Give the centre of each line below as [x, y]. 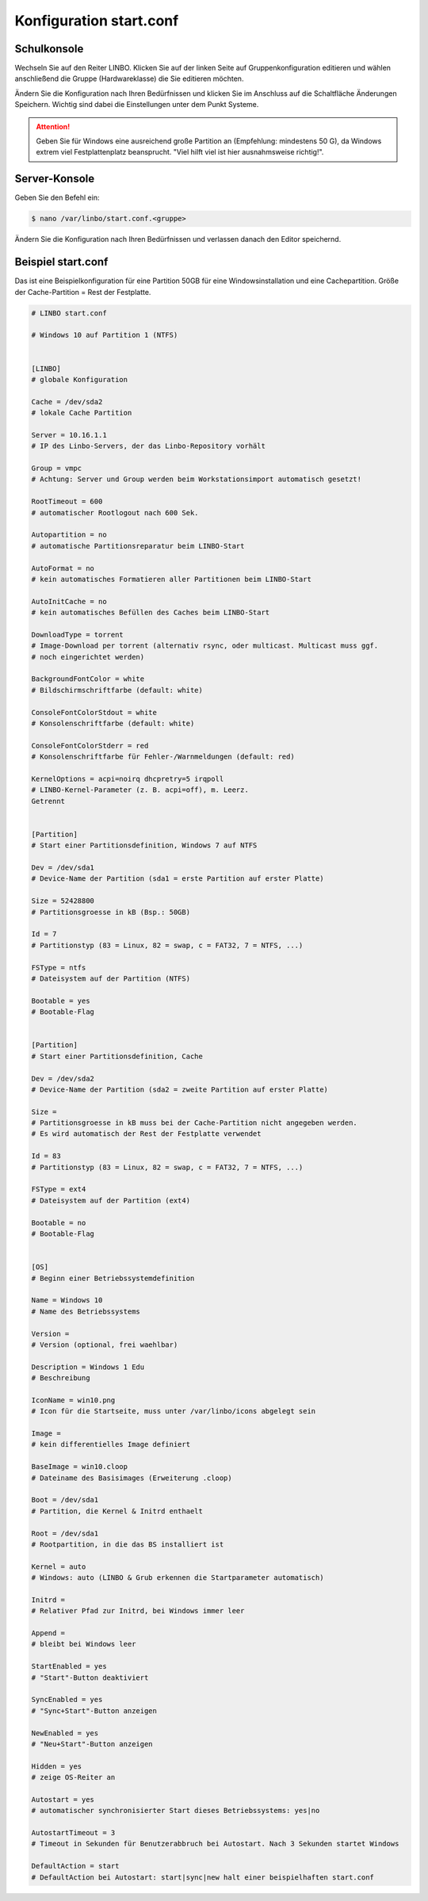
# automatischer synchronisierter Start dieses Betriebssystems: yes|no [176, 1811]
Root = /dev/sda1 [65, 1533]
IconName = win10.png [73, 1400]
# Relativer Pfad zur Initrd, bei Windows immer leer [138, 1611]
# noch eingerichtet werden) [88, 657]
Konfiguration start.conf [97, 21]
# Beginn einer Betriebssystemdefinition [113, 1278]
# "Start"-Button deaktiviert [90, 1677]
